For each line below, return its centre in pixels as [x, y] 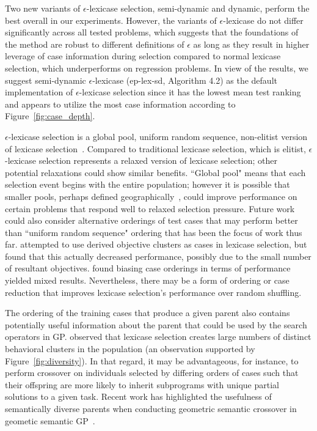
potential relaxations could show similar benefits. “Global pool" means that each [155, 172]
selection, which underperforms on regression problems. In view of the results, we [157, 68]
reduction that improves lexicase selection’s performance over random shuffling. [153, 292]
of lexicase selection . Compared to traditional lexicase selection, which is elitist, [155, 148]
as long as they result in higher [251, 44]
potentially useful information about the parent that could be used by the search [156, 324]
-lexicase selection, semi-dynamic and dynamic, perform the [198, 8]
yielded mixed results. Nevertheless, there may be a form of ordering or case [147, 280]
